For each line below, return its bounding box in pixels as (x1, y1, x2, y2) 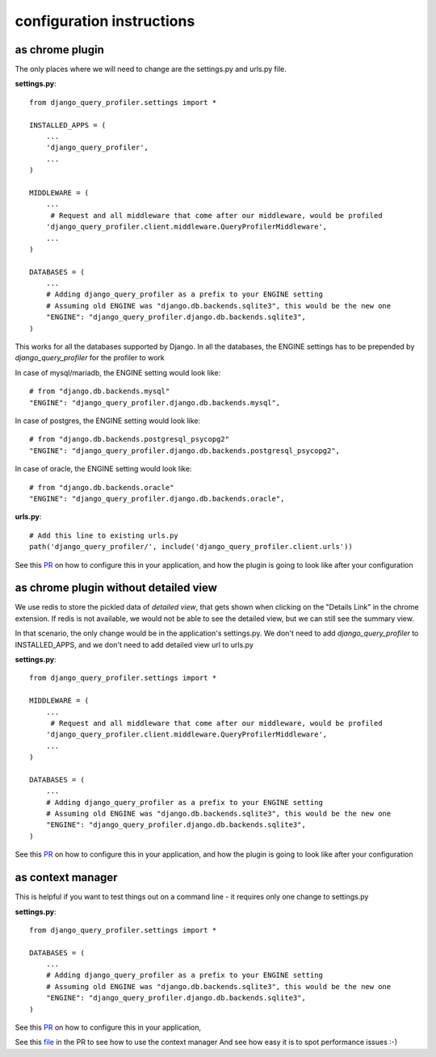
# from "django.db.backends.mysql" (29, 387, 170, 396)
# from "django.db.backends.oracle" (29, 483, 174, 492)
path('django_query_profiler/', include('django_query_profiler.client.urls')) (29, 542, 353, 552)
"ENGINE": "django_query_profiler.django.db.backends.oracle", (29, 493, 285, 503)
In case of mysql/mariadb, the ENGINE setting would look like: (15, 367, 221, 377)
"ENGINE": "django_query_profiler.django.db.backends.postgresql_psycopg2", (29, 446, 341, 455)
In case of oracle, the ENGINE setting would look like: (15, 464, 192, 474)
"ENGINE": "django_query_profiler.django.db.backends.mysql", (29, 398, 281, 407)
